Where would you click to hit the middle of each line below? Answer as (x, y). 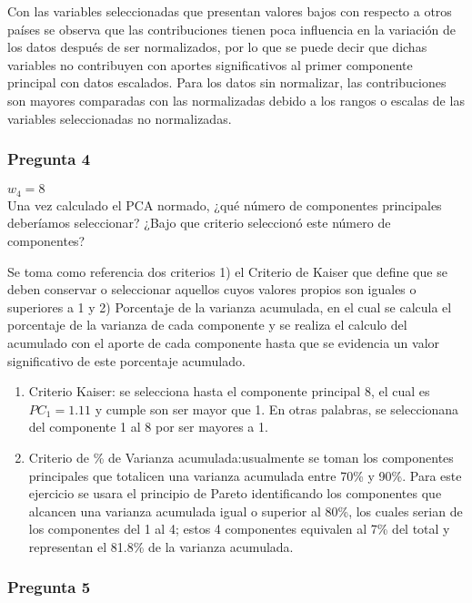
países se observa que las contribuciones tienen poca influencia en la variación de (231, 29)
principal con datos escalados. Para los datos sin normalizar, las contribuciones (227, 82)
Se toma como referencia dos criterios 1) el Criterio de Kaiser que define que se (227, 271)
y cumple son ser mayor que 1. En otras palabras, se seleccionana (277, 409)
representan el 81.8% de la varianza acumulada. (161, 546)
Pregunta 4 (49, 159)
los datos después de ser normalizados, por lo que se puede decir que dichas (217, 47)
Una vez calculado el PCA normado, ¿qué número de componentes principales (225, 204)
